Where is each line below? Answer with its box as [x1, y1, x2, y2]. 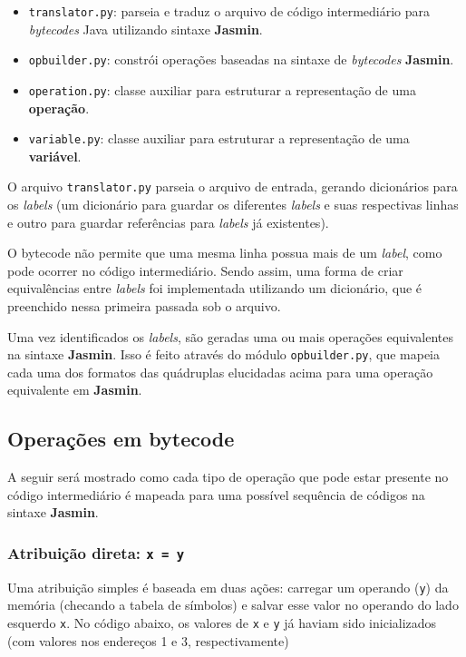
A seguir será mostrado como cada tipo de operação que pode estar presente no [7, 467, 449, 486]
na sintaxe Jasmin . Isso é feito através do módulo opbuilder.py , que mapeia [7, 345, 441, 364]
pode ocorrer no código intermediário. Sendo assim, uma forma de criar [7, 260, 403, 279]
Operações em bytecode [7, 425, 235, 453]
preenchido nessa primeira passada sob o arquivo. [7, 297, 281, 316]
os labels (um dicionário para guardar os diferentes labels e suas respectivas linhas [7, 195, 459, 214]
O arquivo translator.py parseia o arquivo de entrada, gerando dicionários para [7, 177, 458, 196]
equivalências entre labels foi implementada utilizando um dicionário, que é [7, 279, 422, 298]
